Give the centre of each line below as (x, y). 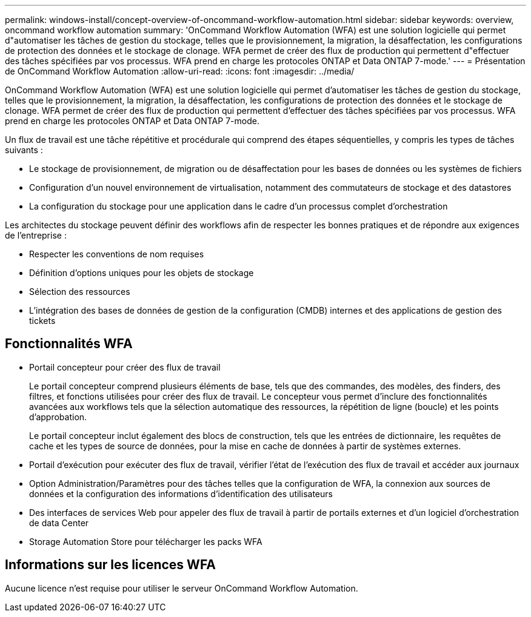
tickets (42, 321)
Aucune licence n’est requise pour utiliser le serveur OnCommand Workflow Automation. (182, 588)
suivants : (24, 150)
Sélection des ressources (80, 292)
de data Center (59, 523)
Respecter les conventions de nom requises (117, 254)
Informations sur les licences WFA (110, 565)
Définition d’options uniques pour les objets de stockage (142, 273)
